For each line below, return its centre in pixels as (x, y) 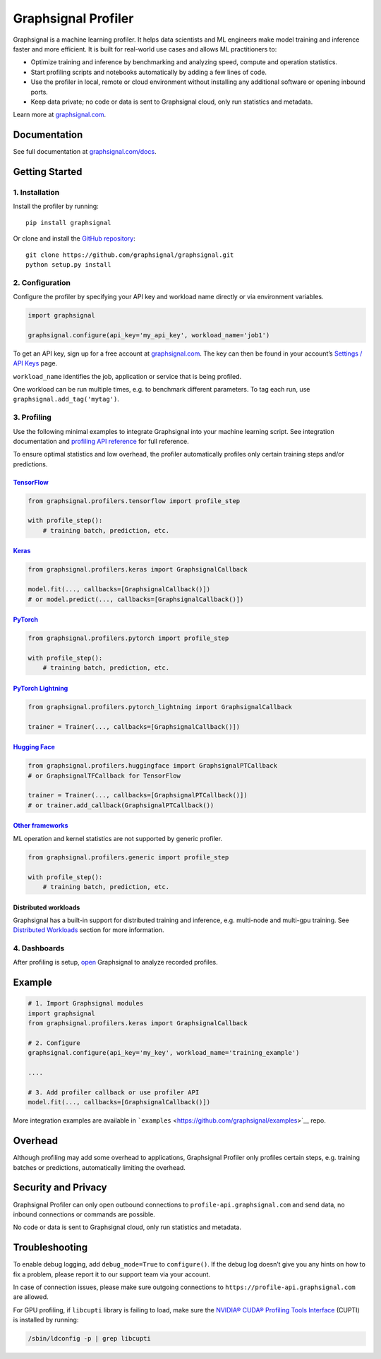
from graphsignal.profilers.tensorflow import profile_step (134, 501)
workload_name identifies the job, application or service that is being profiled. (127, 376)
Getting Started (48, 172)
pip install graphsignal (68, 223)
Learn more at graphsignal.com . (60, 115)
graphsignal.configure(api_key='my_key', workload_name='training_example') (164, 1053)
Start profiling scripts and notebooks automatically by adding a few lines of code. (149, 72)
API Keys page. (35, 363)
